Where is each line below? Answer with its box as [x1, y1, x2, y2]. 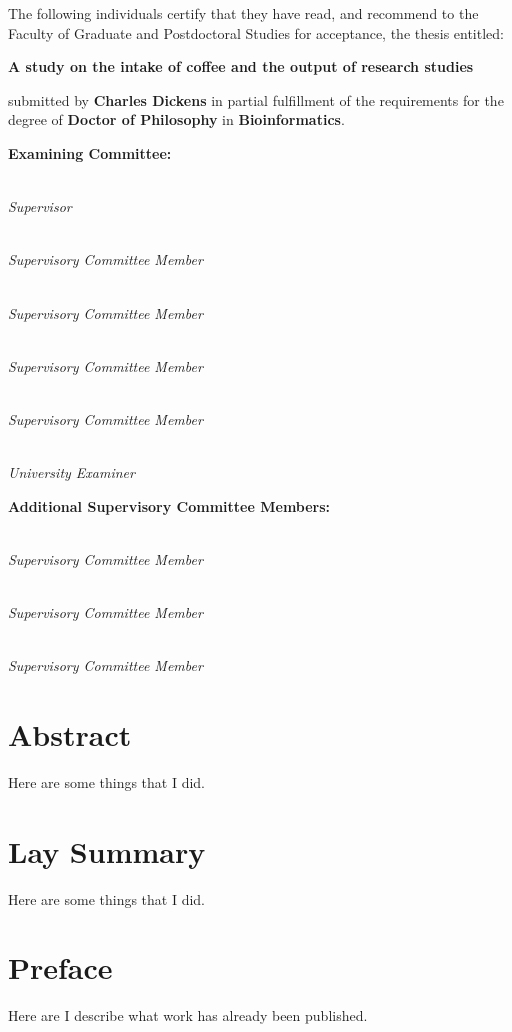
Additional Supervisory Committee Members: [8, 495, 331, 516]
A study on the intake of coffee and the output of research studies [8, 56, 474, 77]
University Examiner [8, 462, 135, 483]
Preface [8, 947, 113, 988]
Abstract [8, 714, 132, 755]
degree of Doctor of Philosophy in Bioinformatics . [8, 109, 345, 130]
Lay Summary [8, 830, 206, 871]
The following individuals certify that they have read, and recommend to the [8, 3, 479, 23]
